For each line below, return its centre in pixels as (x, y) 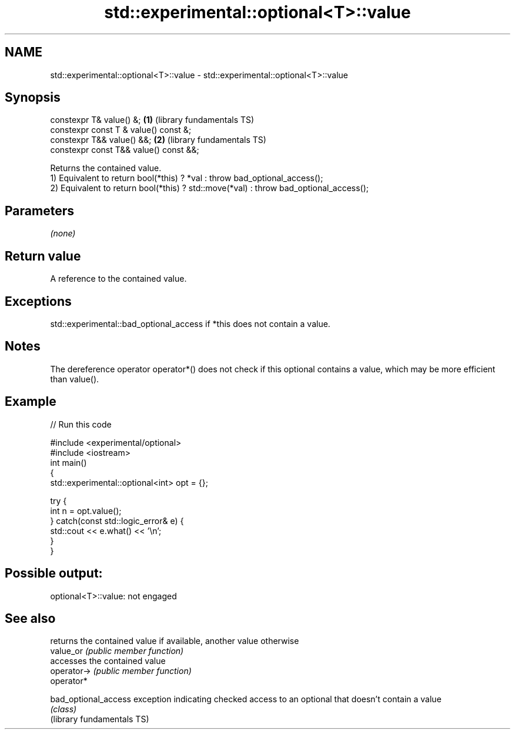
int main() (68, 462)
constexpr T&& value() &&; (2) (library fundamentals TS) (158, 140)
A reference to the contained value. (118, 279)
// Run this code (81, 424)
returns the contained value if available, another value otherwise (175, 641)
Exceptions (38, 301)
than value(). (75, 379)
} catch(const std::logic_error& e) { (117, 521)
